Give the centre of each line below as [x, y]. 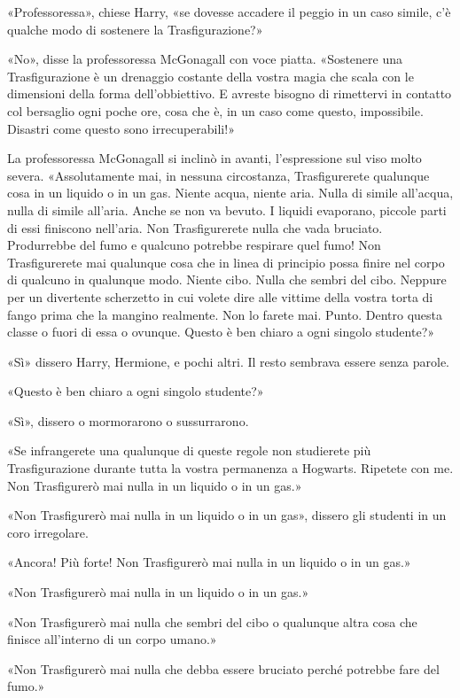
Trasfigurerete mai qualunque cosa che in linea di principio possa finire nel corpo [226, 262]
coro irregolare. [48, 532]
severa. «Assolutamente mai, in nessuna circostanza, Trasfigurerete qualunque [218, 175]
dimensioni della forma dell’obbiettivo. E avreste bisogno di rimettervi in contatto [230, 93]
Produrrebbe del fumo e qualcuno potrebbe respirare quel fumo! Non [194, 245]
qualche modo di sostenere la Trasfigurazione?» [135, 29]
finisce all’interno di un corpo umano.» [112, 639]
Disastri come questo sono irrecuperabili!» [121, 128]
